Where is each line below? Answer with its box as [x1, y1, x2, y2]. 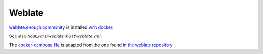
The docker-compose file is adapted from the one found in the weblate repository [9, 42, 173, 48]
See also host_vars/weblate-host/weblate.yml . [9, 33, 102, 39]
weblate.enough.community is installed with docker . [9, 24, 113, 30]
